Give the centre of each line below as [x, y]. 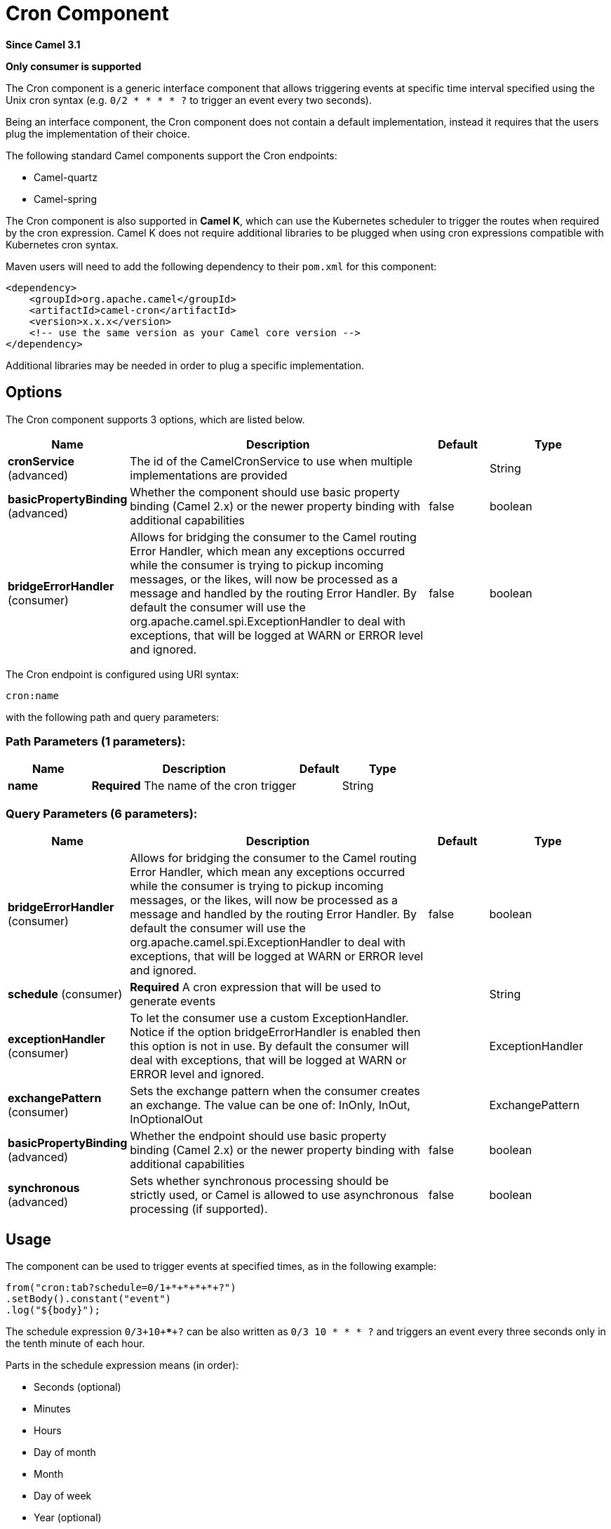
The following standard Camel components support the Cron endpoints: [172, 155]
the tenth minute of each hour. [75, 1343]
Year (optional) [68, 1517]
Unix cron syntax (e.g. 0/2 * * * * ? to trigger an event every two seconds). [189, 100]
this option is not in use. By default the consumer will [269, 1046]
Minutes [52, 1408]
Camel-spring [65, 199]
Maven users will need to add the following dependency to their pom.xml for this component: [221, 266]
